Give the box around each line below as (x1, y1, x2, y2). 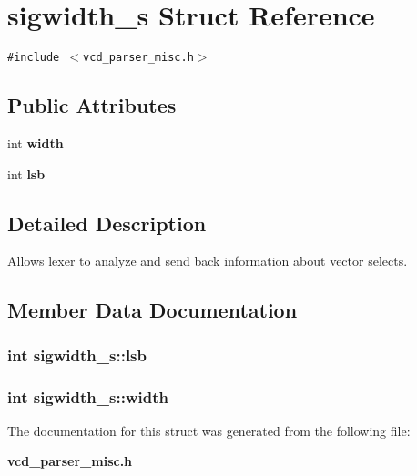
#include (7, 51, 60, 65)
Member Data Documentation (7, 296, 298, 324)
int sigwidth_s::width (7, 385, 168, 408)
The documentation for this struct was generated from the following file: (7, 420, 411, 440)
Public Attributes (7, 91, 177, 119)
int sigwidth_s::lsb (7, 343, 147, 366)
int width (7, 133, 64, 152)
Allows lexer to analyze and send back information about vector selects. (7, 251, 408, 270)
